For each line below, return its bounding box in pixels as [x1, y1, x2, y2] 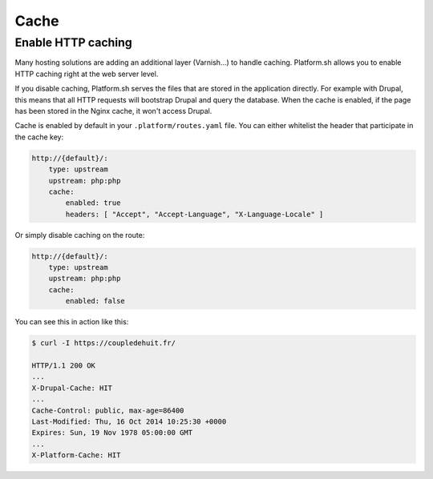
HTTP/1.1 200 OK [31, 360, 96, 370]
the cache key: [14, 132, 64, 142]
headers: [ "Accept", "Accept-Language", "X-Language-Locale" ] [65, 209, 324, 219]
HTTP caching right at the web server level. [14, 69, 159, 78]
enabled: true [65, 199, 121, 207]
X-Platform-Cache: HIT [31, 451, 121, 460]
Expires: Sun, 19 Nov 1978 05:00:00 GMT [31, 429, 192, 437]
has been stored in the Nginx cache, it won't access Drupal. [14, 106, 212, 115]
